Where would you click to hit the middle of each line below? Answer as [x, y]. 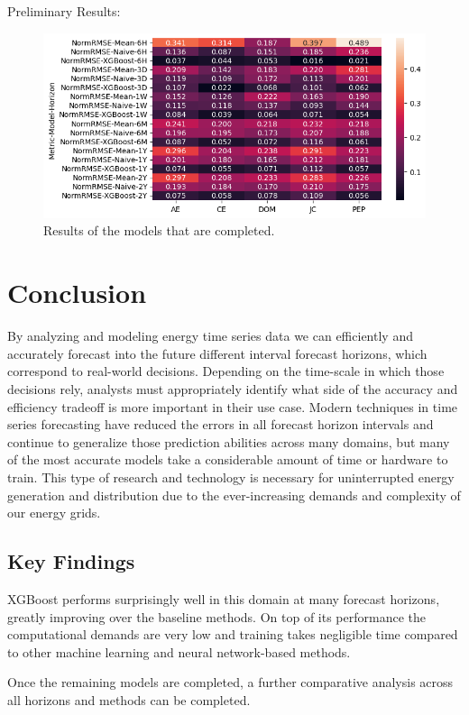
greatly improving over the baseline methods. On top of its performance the [216, 616]
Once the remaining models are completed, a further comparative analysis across [230, 682]
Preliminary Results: [64, 11]
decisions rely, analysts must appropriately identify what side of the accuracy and [233, 388]
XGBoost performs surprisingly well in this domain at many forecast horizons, [224, 598]
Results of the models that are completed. [159, 230]
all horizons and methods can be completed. [129, 699]
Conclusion [77, 293]
